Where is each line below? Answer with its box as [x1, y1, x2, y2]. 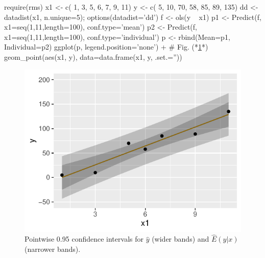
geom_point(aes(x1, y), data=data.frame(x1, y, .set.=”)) [4, 51, 182, 62]
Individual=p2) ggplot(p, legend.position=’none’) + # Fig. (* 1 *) [4, 41, 208, 52]
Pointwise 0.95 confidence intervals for [25, 233, 143, 244]
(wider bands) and [152, 233, 209, 244]
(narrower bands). [25, 243, 81, 254]
